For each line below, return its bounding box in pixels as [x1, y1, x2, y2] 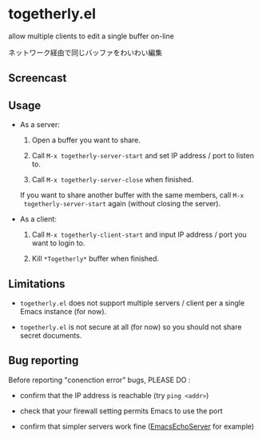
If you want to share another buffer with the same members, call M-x [19, 190, 244, 200]
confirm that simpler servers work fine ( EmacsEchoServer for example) [19, 421, 255, 431]
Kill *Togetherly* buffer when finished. [31, 253, 160, 264]
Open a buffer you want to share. [31, 135, 141, 145]
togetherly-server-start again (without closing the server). [23, 199, 221, 209]
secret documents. [19, 330, 82, 340]
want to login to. [31, 238, 85, 248]
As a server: [19, 120, 60, 130]
